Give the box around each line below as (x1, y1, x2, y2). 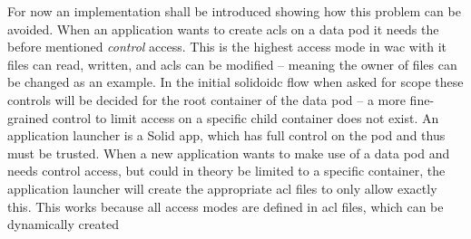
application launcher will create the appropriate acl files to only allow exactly (7, 178, 437, 197)
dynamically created (7, 215, 119, 234)
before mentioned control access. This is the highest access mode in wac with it (7, 37, 447, 56)
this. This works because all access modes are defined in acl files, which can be (7, 196, 444, 215)
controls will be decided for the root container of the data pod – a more (7, 90, 406, 109)
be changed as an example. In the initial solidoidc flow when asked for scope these (7, 72, 464, 91)
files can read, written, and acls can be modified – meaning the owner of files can (7, 54, 457, 73)
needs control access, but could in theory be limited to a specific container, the (7, 161, 446, 180)
